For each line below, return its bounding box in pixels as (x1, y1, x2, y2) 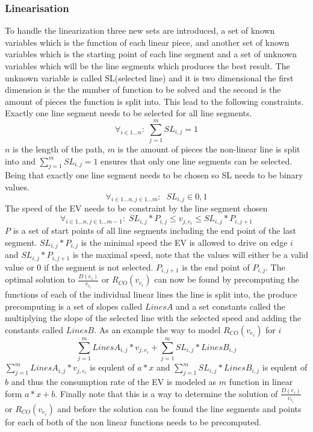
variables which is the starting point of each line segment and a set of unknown (5, 48, 297, 60)
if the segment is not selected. (43, 260, 153, 273)
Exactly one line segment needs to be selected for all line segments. (5, 107, 252, 119)
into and (5, 154, 36, 167)
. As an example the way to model (94, 324, 221, 336)
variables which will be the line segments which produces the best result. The (5, 60, 290, 72)
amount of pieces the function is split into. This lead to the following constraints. (5, 95, 304, 107)
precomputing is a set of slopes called (5, 299, 143, 312)
